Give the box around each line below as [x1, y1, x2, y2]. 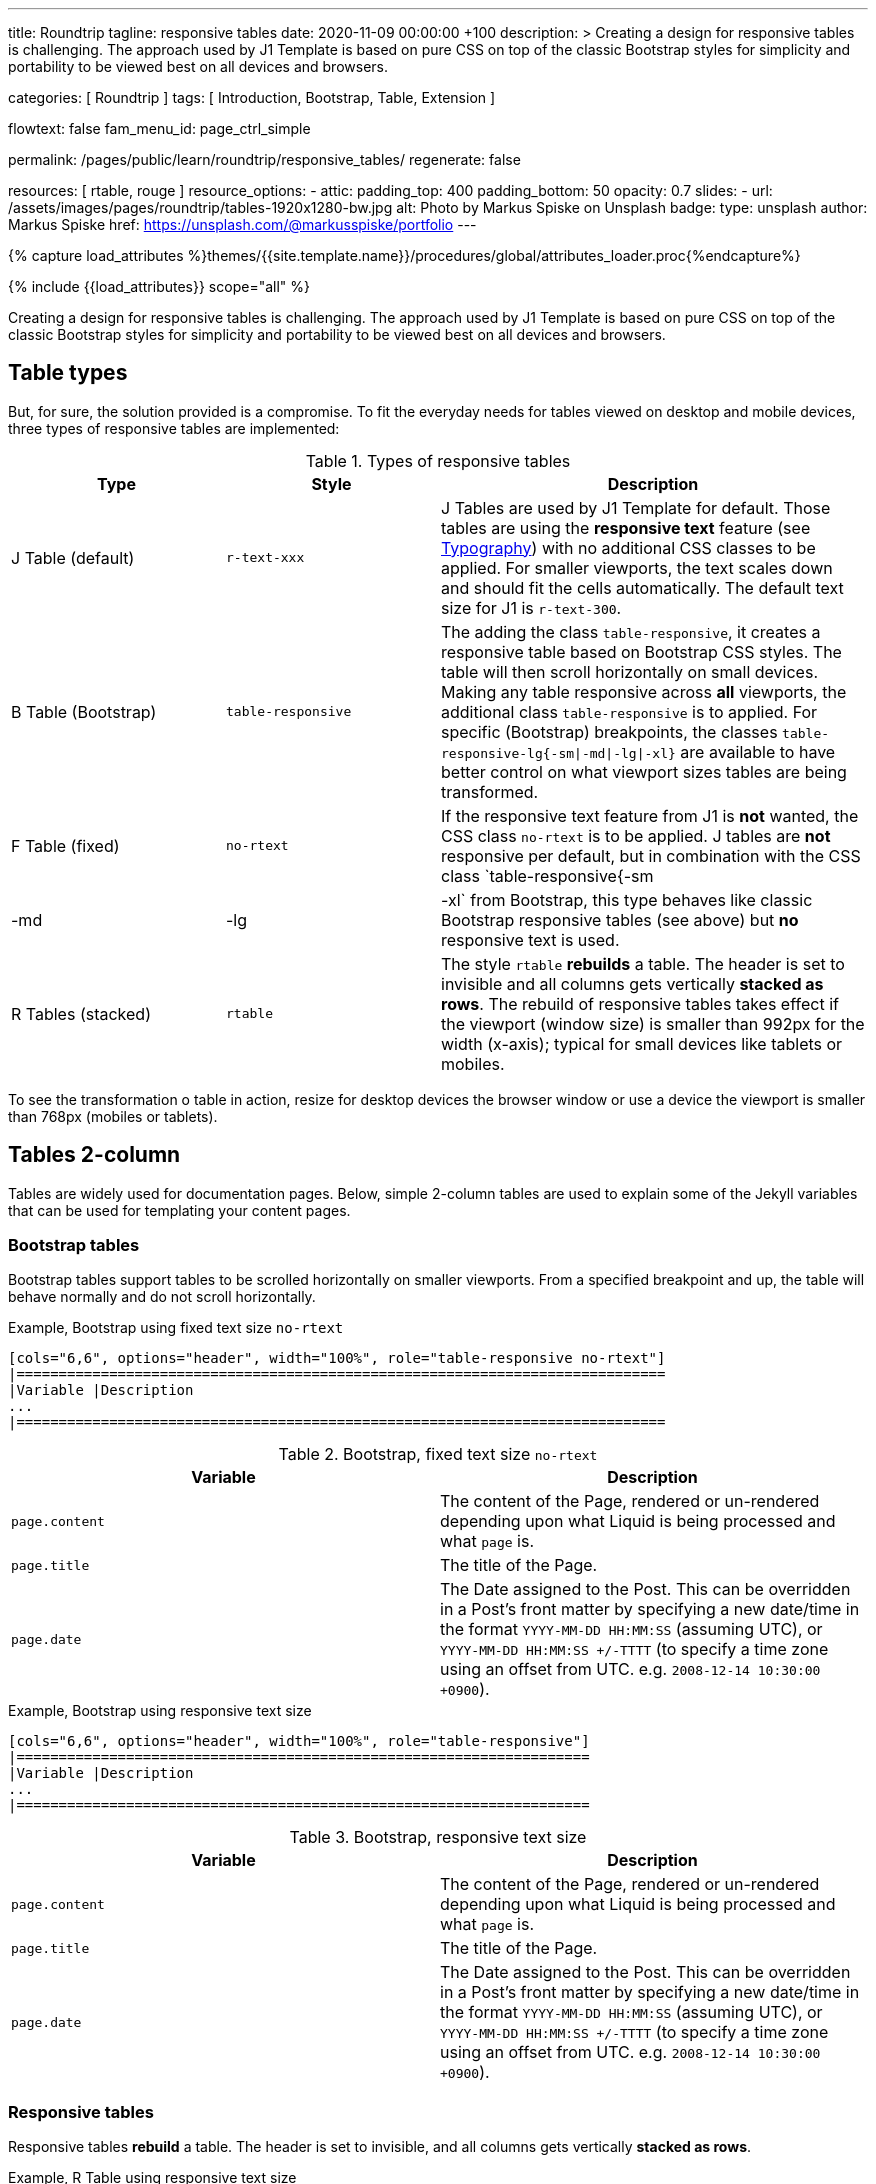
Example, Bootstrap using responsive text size [8, 1702, 312, 1720]
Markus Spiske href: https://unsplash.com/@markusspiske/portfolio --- [8, 216, 477, 233]
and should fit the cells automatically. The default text [441, 577, 844, 598]
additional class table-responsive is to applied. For [441, 701, 818, 722]
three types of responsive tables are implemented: [8, 419, 340, 437]
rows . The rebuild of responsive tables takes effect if [441, 993, 839, 1014]
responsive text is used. [441, 929, 620, 950]
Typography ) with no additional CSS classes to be [441, 537, 816, 558]
